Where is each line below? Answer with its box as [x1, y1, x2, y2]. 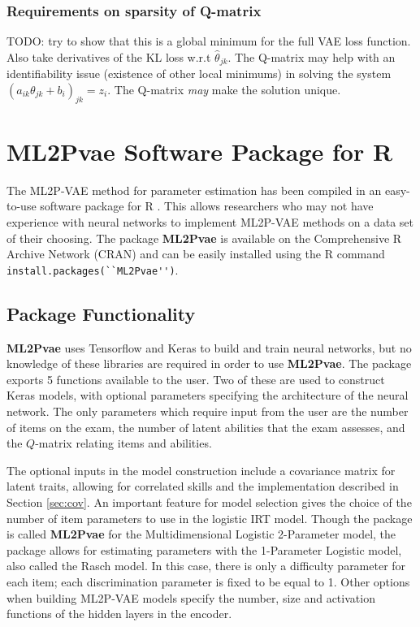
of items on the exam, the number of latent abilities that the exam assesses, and [6, 418, 405, 435]
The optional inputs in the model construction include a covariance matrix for [6, 461, 396, 478]
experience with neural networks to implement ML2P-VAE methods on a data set [6, 213, 414, 230]
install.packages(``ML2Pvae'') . [6, 261, 179, 278]
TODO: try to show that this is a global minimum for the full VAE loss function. [6, 32, 411, 50]
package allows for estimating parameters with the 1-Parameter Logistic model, [6, 541, 402, 558]
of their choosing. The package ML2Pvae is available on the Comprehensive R [6, 229, 402, 246]
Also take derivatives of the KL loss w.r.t [6, 48, 211, 65]
